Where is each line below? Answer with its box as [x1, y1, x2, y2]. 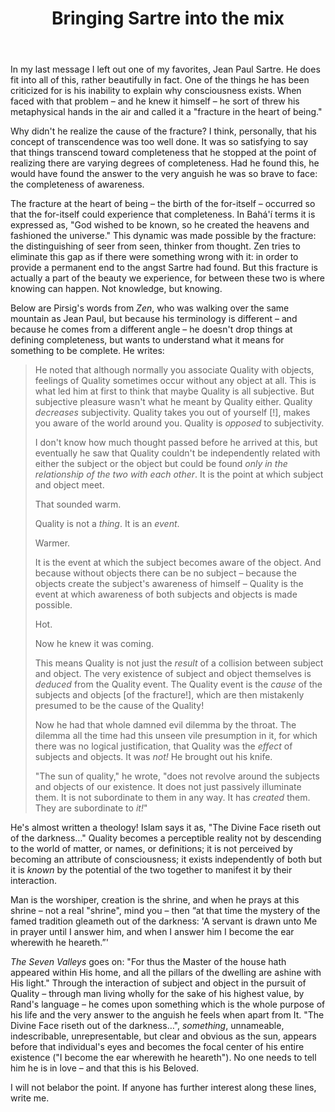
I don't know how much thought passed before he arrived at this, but [34, 437, 318, 449]
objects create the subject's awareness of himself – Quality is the [34, 578, 304, 590]
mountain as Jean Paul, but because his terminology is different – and [10, 313, 298, 325]
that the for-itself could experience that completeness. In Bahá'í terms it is [10, 208, 316, 221]
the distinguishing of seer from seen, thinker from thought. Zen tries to [10, 240, 301, 252]
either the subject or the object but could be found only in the [34, 458, 288, 470]
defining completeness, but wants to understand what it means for [10, 334, 285, 346]
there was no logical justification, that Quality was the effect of [34, 740, 293, 752]
